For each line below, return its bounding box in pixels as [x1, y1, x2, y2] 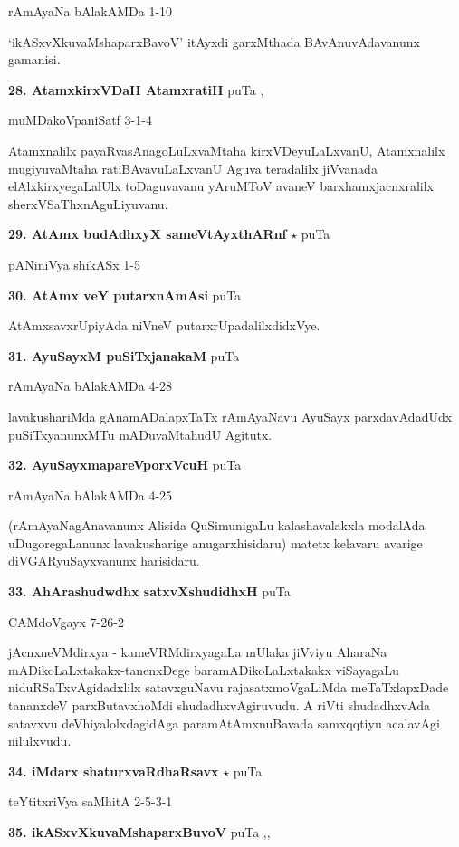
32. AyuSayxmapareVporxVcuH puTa [8, 455, 242, 474]
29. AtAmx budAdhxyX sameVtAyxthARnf [8, 224, 287, 243]
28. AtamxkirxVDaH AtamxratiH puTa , [8, 80, 264, 99]
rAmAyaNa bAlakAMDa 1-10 [8, 2, 173, 20]
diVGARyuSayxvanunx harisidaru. [8, 551, 200, 570]
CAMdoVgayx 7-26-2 [8, 612, 124, 631]
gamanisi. [8, 50, 61, 69]
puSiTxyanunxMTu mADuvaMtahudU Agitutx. [8, 424, 273, 443]
